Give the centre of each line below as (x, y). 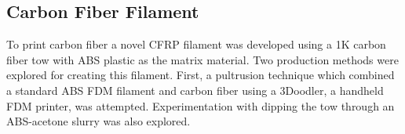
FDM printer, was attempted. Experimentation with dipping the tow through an (201, 105)
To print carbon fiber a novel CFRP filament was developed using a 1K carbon (196, 44)
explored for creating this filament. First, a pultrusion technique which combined (201, 75)
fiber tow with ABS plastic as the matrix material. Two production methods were (202, 59)
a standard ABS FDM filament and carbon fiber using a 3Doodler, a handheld (195, 90)
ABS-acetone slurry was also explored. (99, 121)
